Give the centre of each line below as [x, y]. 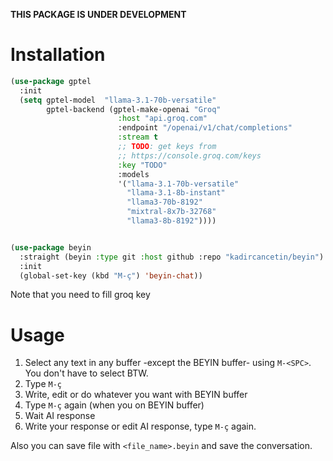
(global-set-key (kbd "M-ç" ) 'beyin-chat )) [111, 275]
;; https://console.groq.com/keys [189, 155]
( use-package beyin [51, 247]
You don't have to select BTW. [86, 373]
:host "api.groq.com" [162, 119]
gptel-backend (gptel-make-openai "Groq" [134, 109]
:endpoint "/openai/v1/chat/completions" [205, 128]
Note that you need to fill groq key [80, 295]
